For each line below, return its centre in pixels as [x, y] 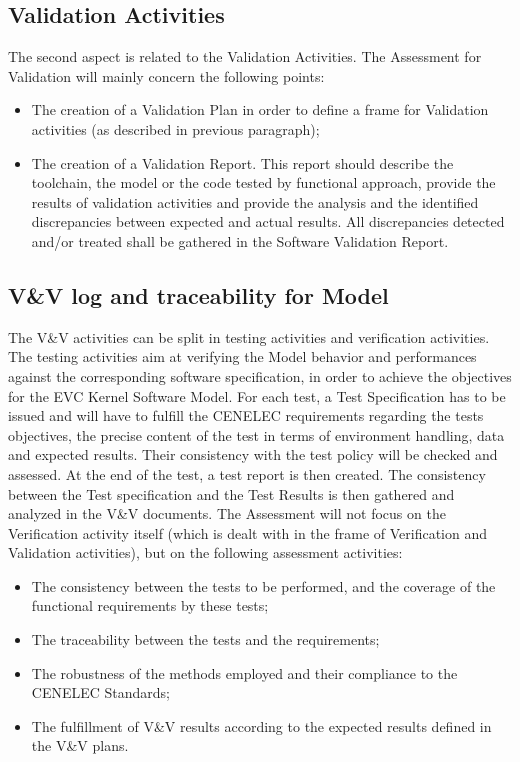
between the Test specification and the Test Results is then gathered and [231, 493]
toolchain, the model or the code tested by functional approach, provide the [263, 182]
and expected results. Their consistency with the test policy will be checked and [253, 454]
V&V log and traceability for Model [198, 294]
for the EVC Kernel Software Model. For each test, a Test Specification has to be [257, 395]
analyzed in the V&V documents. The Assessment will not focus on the [227, 513]
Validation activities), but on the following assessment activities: [205, 552]
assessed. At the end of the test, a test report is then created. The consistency [247, 473]
